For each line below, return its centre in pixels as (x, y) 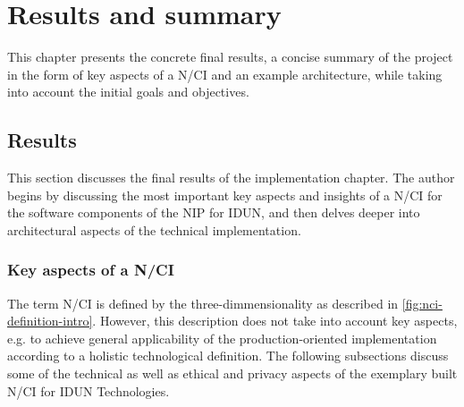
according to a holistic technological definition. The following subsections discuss (228, 356)
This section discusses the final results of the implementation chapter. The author (231, 178)
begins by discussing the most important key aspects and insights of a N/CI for (225, 195)
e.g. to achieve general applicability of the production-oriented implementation (222, 338)
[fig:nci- (422, 303)
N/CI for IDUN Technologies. (89, 390)
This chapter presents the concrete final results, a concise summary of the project (230, 57)
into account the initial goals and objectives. (128, 92)
